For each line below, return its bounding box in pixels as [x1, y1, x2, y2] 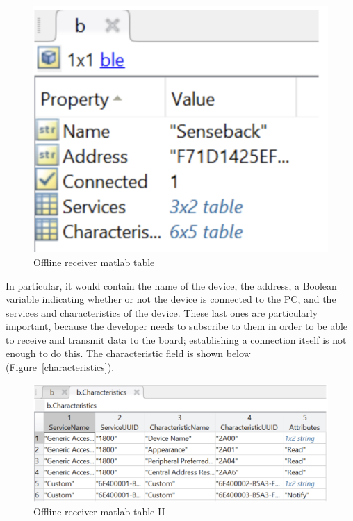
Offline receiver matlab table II [33, 504, 165, 519]
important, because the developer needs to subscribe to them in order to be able [6, 319, 348, 333]
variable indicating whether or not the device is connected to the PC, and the [6, 292, 336, 306]
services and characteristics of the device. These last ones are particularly [6, 305, 318, 320]
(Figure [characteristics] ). [6, 360, 115, 374]
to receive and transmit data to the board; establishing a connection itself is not [6, 332, 347, 347]
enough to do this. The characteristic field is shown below [6, 346, 251, 361]
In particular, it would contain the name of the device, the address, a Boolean [6, 278, 337, 292]
